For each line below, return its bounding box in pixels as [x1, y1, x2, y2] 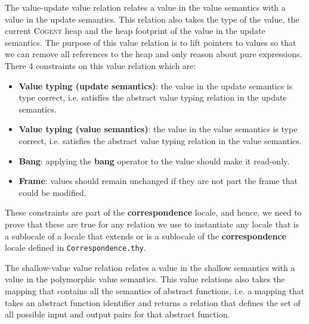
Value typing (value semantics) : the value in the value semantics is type [18, 123, 298, 135]
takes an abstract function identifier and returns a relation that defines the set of [5, 296, 301, 309]
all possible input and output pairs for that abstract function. [5, 308, 230, 320]
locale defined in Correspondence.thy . [5, 241, 146, 254]
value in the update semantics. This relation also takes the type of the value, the [5, 13, 299, 25]
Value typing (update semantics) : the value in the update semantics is [18, 79, 293, 92]
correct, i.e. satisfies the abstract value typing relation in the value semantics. [18, 134, 302, 147]
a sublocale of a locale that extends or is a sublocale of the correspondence [5, 229, 286, 242]
